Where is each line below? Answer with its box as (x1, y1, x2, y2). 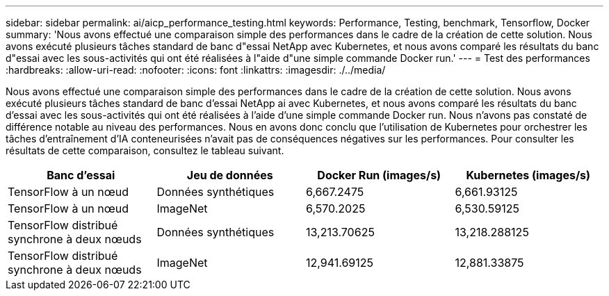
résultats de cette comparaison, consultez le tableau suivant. (6, 145, 284, 156)
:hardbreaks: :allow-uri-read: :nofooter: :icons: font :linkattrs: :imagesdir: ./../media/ (6, 64, 386, 76)
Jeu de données (186, 168, 273, 182)
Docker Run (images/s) (317, 168, 441, 182)
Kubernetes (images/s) (466, 168, 591, 182)
